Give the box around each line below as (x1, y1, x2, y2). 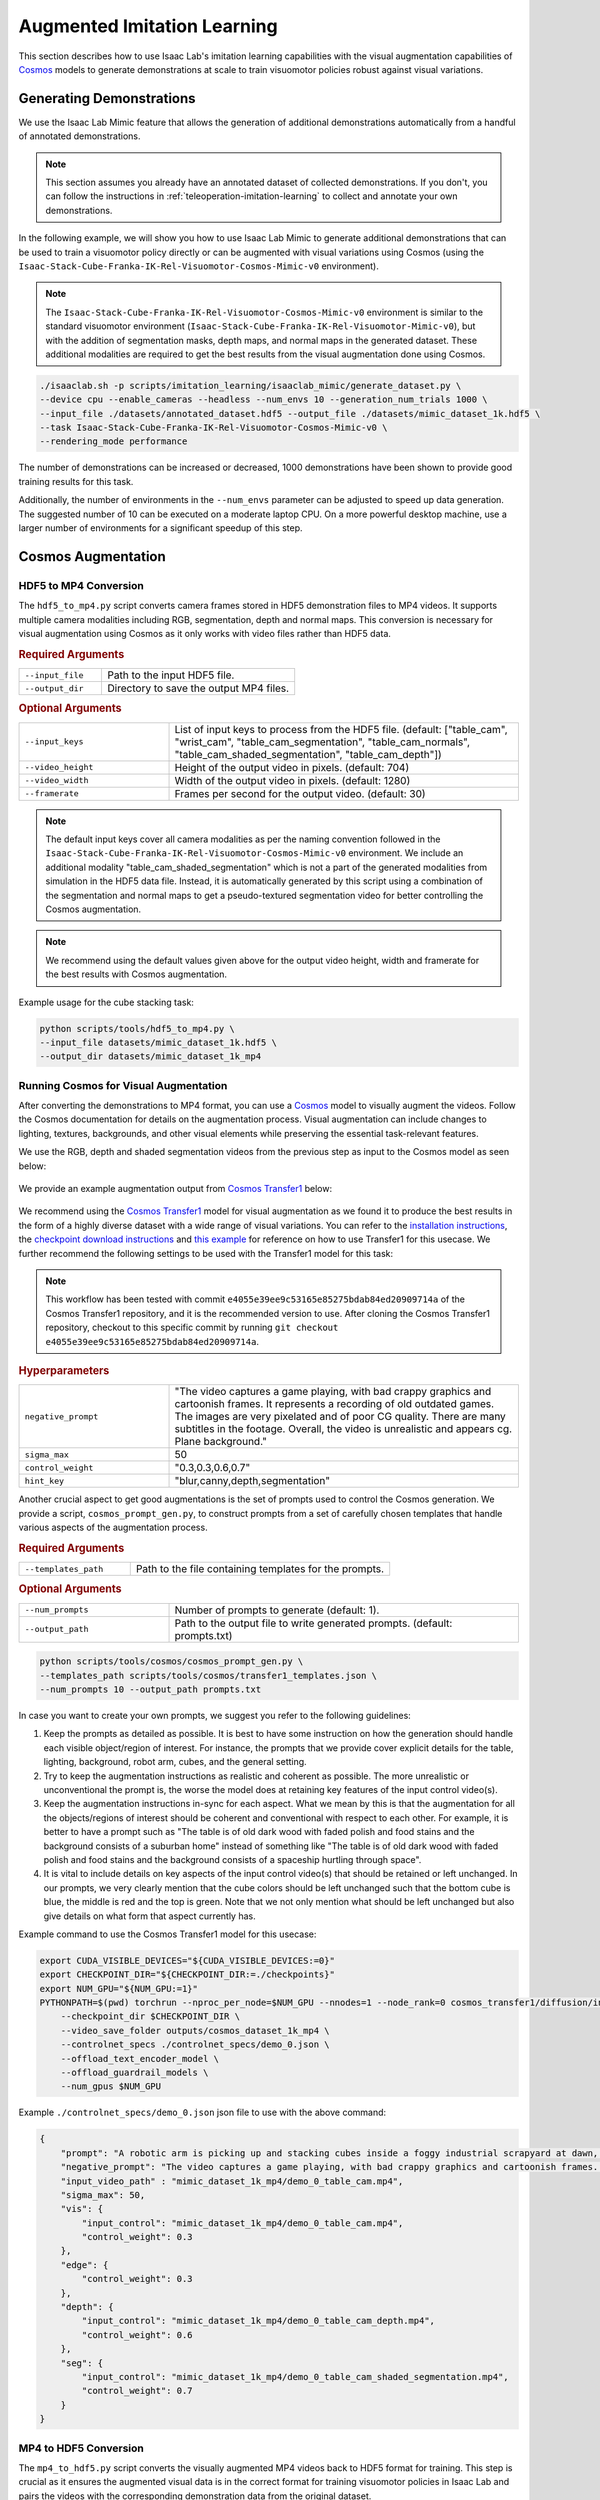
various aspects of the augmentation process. (18, 1521, 209, 1533)
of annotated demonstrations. (18, 130, 141, 142)
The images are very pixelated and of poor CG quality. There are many (174, 1410, 507, 1424)
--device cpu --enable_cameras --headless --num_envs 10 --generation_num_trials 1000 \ (39, 394, 489, 405)
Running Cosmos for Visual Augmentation (18, 1078, 228, 1092)
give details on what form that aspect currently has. (43, 1910, 256, 1922)
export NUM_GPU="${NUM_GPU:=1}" (39, 1983, 199, 1994)
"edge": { (60, 2259, 109, 2270)
